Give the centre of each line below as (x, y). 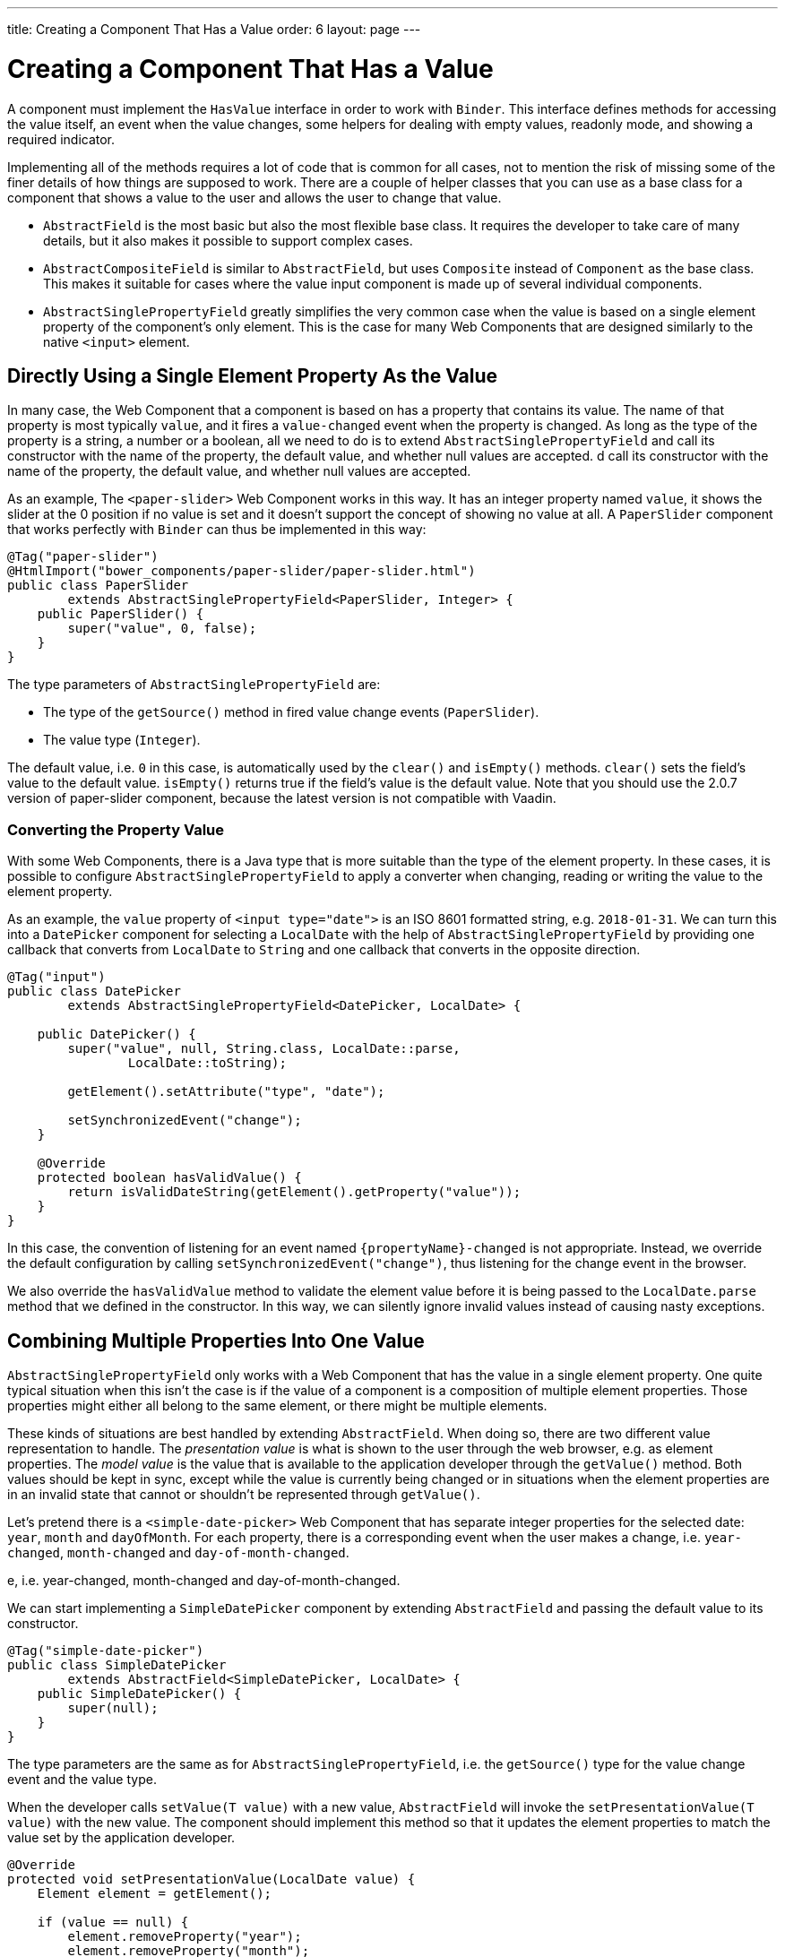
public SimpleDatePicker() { (139, 1693)
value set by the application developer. (121, 1837)
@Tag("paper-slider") (83, 557)
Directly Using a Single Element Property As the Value (253, 375)
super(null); (113, 1707)
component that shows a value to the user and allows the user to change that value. (254, 197)
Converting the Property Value (116, 829)
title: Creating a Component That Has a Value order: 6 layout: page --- (214, 29)
